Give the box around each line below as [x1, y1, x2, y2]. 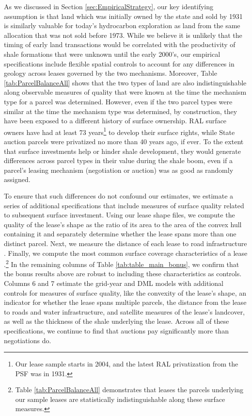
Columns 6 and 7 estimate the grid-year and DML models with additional [4, 278, 223, 288]
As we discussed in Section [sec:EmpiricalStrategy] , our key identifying [4, 1, 213, 11]
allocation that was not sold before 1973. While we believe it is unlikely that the [4, 30, 242, 40]
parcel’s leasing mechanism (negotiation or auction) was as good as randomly [4, 165, 234, 175]
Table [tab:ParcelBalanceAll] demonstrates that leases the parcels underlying [15, 384, 244, 395]
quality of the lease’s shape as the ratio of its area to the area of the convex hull [4, 219, 242, 229]
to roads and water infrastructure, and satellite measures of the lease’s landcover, [4, 306, 245, 316]
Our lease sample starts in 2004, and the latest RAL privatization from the [15, 359, 238, 369]
